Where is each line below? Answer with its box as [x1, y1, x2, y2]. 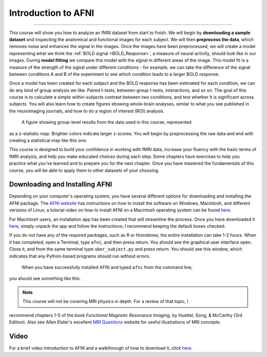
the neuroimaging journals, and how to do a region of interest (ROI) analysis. [9, 108, 165, 114]
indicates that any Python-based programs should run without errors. [9, 253, 151, 259]
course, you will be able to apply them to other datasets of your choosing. [9, 167, 160, 173]
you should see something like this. [9, 275, 81, 282]
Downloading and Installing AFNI [9, 180, 112, 189]
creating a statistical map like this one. [9, 138, 88, 144]
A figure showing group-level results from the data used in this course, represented [21, 119, 192, 125]
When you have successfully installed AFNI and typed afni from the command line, [21, 264, 193, 270]
